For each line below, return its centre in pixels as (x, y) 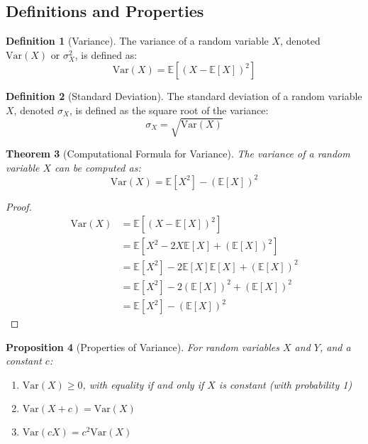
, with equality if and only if (143, 384)
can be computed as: (98, 167)
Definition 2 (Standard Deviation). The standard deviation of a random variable (184, 96)
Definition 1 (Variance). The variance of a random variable (137, 41)
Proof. (19, 206)
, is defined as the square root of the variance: (169, 110)
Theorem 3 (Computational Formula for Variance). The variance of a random (178, 154)
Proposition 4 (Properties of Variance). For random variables (143, 346)
